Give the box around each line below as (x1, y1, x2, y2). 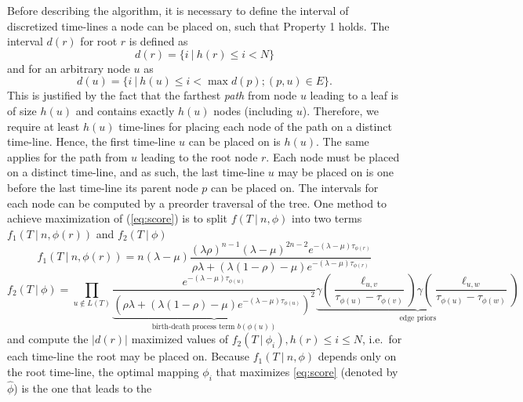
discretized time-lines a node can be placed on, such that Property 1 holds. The (7, 17, 390, 34)
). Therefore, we (302, 102, 380, 118)
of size (7, 102, 37, 118)
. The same (316, 133, 369, 150)
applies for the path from (7, 148, 128, 165)
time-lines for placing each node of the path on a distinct (118, 118, 392, 134)
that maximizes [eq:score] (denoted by (216, 363, 398, 379)
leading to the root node (140, 148, 258, 165)
